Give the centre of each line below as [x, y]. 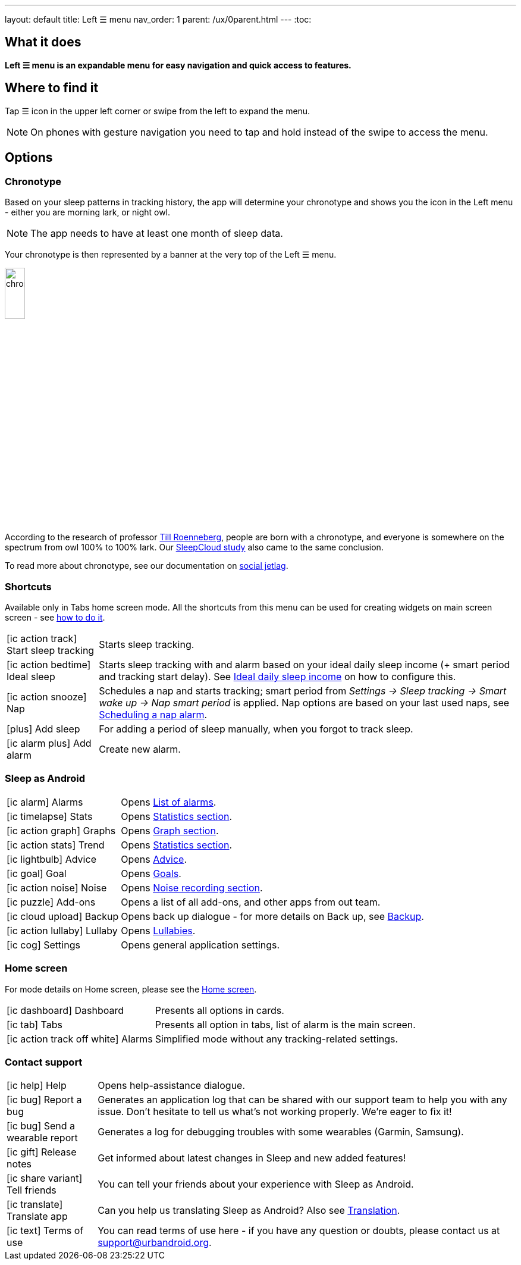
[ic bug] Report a [44, 1100]
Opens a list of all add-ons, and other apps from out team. [251, 902]
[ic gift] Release [42, 1152]
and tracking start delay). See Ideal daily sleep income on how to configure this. [277, 677]
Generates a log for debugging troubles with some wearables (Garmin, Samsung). [281, 1132]
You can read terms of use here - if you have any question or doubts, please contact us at [299, 1231]
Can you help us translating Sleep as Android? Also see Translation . [249, 1211]
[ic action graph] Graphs [61, 830]
